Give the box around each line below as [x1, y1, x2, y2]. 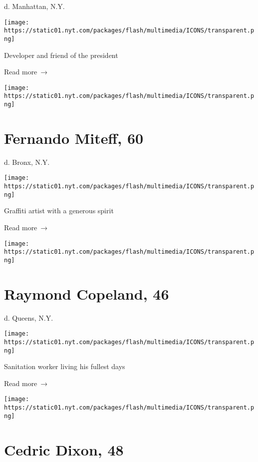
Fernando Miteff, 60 [4, 127, 144, 148]
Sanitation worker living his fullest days [4, 361, 125, 372]
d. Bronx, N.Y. [4, 156, 50, 167]
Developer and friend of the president [4, 49, 118, 60]
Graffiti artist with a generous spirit [4, 205, 114, 216]
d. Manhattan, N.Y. [4, 1, 65, 11]
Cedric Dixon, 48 [4, 439, 124, 460]
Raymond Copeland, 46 [4, 283, 169, 304]
